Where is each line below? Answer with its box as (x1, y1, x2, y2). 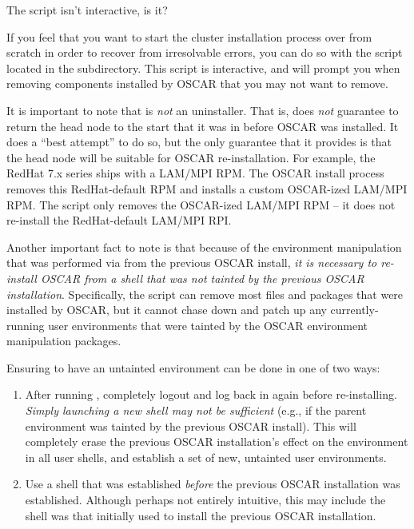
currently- (330, 301, 379, 318)
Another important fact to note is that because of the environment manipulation (6, 238, 402, 255)
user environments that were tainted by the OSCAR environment (48, 316, 368, 333)
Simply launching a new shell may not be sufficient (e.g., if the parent (25, 402, 367, 419)
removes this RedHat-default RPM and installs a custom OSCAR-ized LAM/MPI (6, 180, 408, 197)
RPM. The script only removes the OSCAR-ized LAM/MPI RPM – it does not (6, 196, 396, 213)
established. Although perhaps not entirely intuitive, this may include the (25, 491, 386, 508)
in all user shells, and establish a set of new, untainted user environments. (25, 448, 387, 465)
